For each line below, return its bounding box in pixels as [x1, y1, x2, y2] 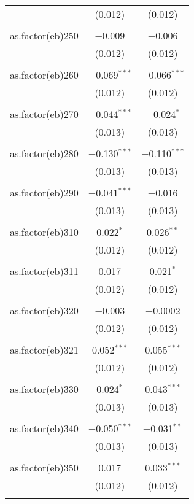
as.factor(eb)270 [10, 107, 79, 121]
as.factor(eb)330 [10, 382, 79, 396]
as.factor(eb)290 [10, 185, 79, 200]
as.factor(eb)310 [10, 225, 79, 239]
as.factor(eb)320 [10, 303, 79, 317]
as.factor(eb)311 [10, 264, 79, 278]
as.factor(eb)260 [10, 68, 79, 82]
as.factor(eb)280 [10, 146, 79, 160]
